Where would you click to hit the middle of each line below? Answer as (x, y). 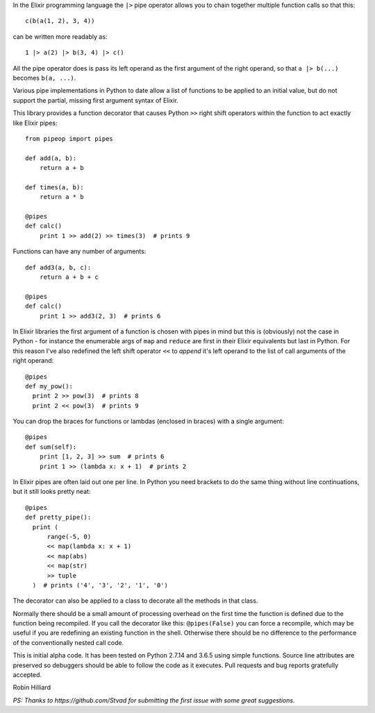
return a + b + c (69, 277)
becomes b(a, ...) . (44, 78)
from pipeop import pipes (69, 138)
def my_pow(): (49, 386)
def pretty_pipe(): (58, 517)
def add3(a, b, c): (58, 267)
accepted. (27, 675)
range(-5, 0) (69, 536)
